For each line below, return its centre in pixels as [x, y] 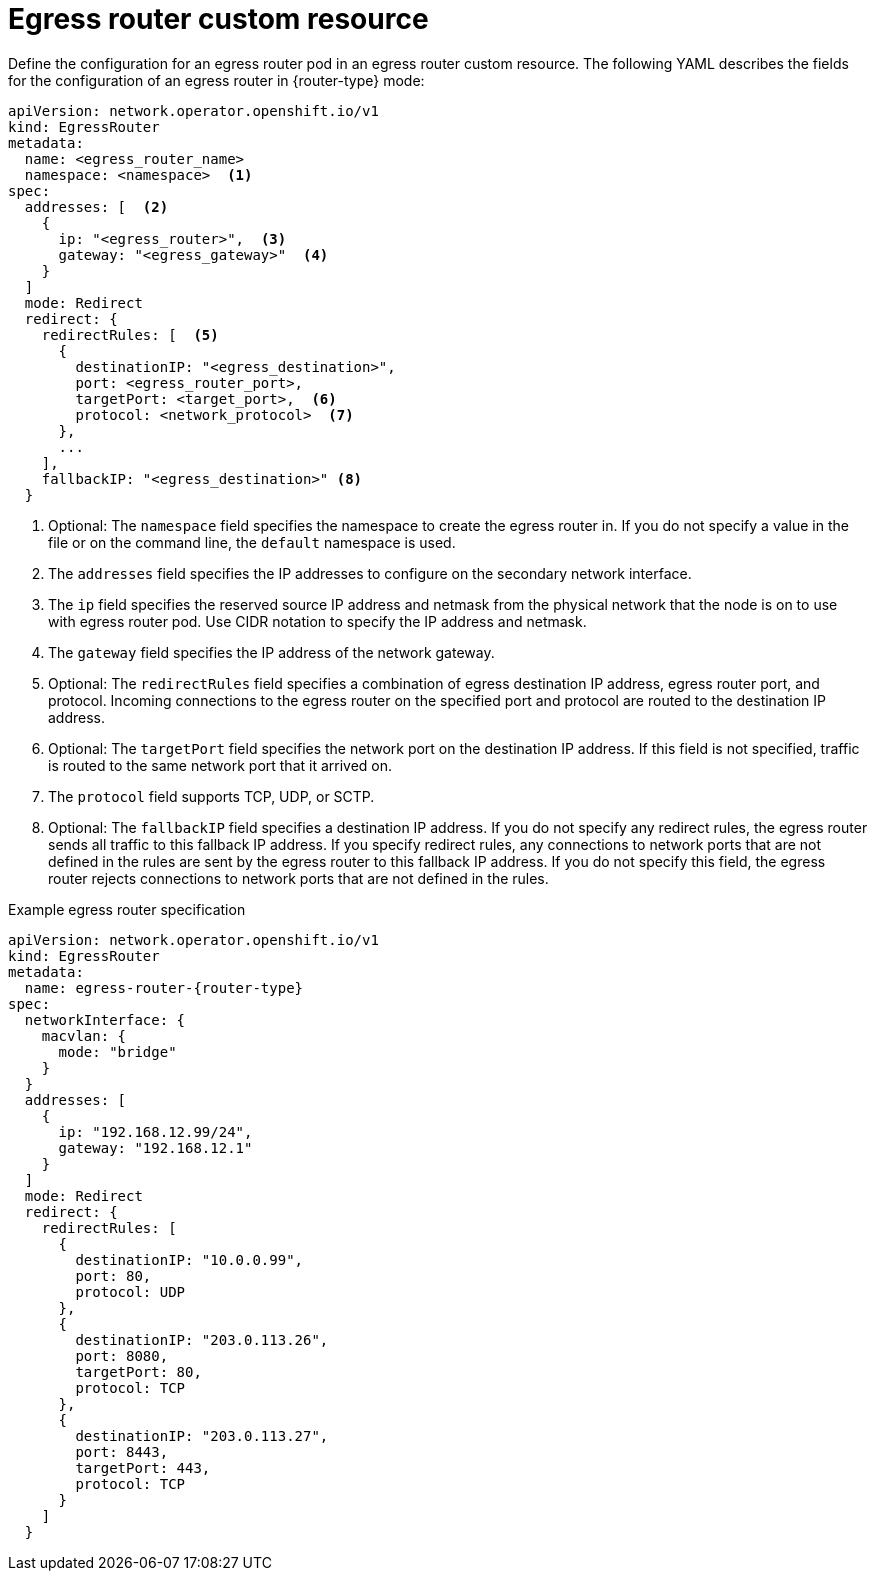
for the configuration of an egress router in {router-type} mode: [216, 80]
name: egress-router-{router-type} [164, 987]
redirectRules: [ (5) [130, 334]
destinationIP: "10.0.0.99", [189, 1259]
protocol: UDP [130, 1291]
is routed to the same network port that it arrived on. [220, 765]
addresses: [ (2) [96, 206]
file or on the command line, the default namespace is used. [252, 542]
